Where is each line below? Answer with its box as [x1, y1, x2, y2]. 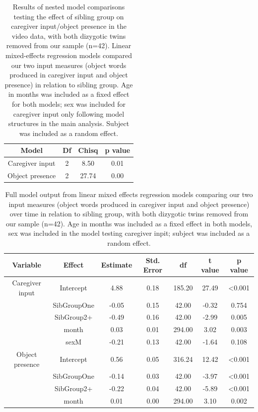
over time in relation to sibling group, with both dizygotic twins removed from [9, 208, 249, 219]
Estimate [101, 260, 132, 270]
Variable [12, 260, 41, 270]
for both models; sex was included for [12, 98, 126, 109]
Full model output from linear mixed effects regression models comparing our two [5, 189, 253, 200]
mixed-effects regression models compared [5, 50, 132, 60]
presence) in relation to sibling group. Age [4, 79, 133, 89]
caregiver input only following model [13, 108, 125, 119]
